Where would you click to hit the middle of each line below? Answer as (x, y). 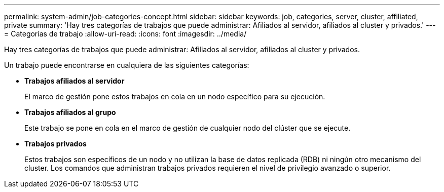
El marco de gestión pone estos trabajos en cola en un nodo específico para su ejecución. (175, 97)
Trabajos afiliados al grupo (70, 112)
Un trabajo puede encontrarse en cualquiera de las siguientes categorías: (127, 65)
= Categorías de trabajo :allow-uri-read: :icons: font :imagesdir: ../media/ (125, 34)
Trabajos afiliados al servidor (75, 81)
